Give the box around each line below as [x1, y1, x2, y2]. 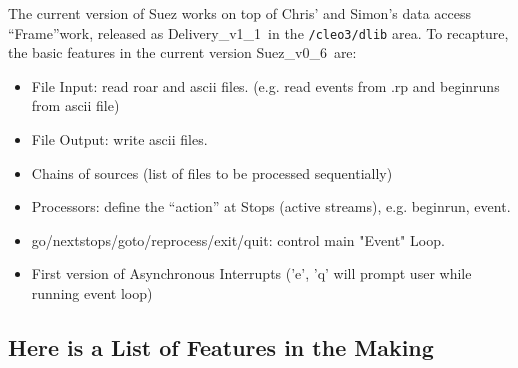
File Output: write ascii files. [31, 129, 208, 150]
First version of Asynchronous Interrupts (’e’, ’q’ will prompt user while [31, 263, 472, 284]
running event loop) [31, 283, 153, 303]
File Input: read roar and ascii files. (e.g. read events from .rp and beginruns [31, 75, 500, 96]
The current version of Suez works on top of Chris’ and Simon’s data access [8, 3, 472, 23]
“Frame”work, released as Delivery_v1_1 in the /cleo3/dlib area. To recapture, [8, 22, 509, 43]
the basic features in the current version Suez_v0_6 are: [8, 42, 357, 63]
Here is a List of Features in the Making [8, 331, 434, 362]
